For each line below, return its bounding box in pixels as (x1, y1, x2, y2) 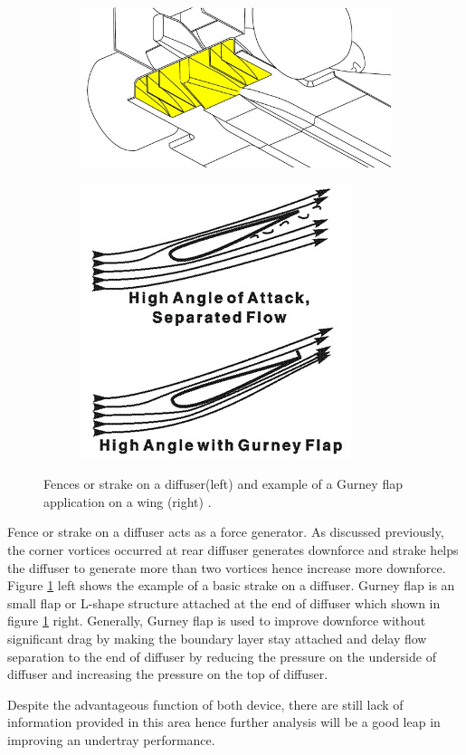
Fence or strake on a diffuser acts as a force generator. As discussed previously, (7, 522, 444, 541)
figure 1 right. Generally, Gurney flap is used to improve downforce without (7, 611, 426, 630)
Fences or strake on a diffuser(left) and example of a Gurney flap (43, 474, 403, 493)
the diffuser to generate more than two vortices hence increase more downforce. (7, 558, 446, 577)
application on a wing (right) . (43, 492, 212, 511)
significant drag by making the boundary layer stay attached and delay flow (7, 628, 427, 647)
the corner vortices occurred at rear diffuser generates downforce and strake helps (7, 540, 459, 559)
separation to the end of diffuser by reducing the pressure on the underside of (7, 646, 436, 665)
